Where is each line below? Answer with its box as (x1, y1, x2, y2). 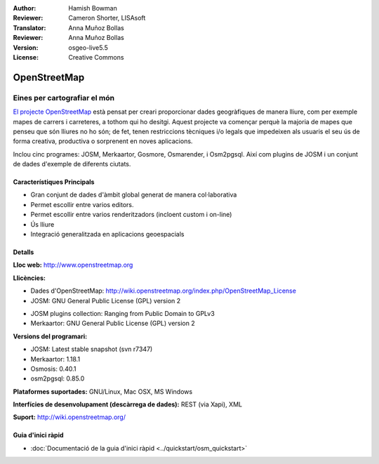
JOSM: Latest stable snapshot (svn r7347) (30, 345, 153, 354)
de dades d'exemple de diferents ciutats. (13, 160, 131, 168)
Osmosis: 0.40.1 (30, 364, 77, 373)
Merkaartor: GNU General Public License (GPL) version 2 (30, 319, 196, 328)
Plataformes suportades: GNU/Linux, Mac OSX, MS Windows (13, 387, 193, 396)
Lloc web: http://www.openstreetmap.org (13, 260, 133, 270)
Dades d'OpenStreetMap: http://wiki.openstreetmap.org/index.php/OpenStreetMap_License (30, 286, 296, 295)
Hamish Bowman (68, 4, 117, 12)
